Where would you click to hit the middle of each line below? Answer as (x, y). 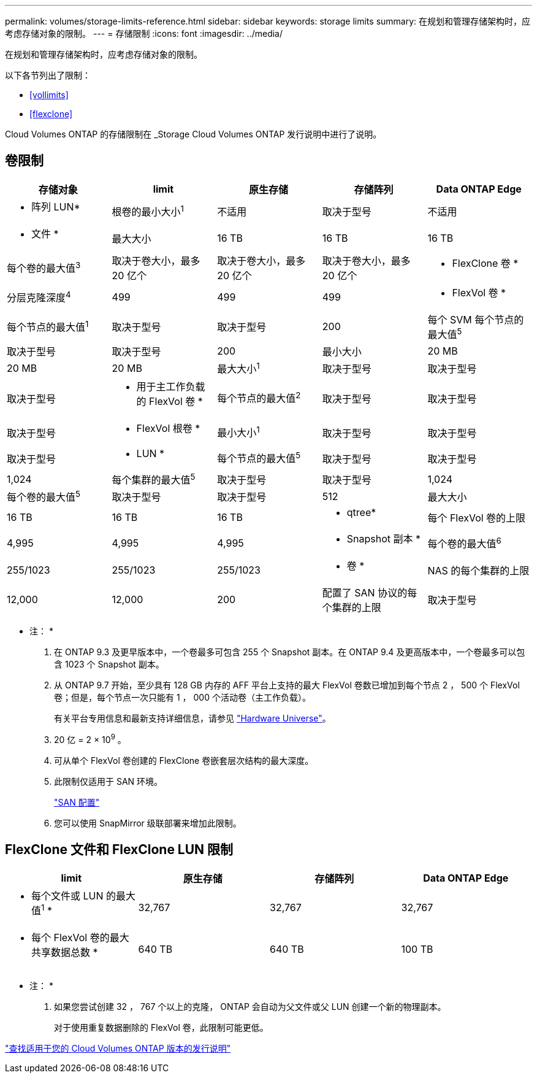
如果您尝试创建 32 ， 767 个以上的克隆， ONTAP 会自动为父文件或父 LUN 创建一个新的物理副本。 (250, 1006)
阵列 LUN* (56, 206)
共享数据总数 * (65, 952)
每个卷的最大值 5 (44, 496)
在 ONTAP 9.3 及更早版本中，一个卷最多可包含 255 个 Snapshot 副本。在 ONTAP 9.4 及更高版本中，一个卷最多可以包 (290, 652)
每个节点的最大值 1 (48, 326)
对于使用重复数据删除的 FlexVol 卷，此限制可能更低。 (161, 1027)
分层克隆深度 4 (39, 296)
